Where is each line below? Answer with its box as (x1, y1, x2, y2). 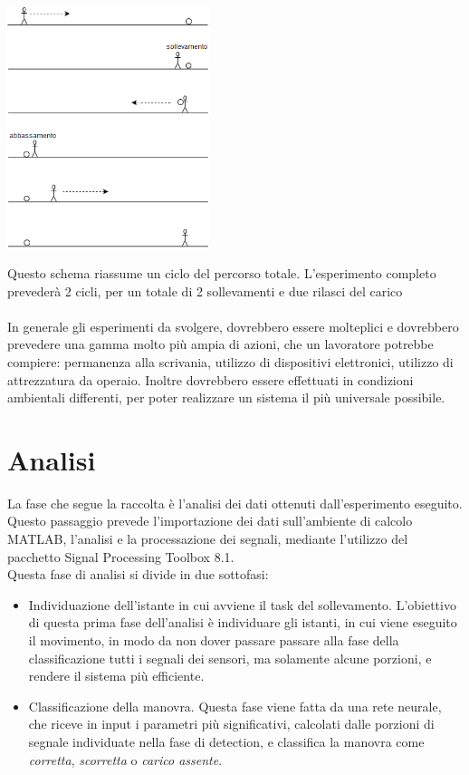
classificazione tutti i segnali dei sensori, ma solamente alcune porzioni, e (28, 648, 432, 667)
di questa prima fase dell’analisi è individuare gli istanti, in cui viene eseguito (28, 613, 457, 632)
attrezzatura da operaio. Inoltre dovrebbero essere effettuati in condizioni (7, 370, 414, 389)
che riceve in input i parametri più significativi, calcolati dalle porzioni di (28, 714, 435, 733)
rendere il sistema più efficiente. (28, 666, 205, 685)
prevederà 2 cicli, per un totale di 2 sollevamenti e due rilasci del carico (7, 281, 403, 300)
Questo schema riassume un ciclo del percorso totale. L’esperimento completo (7, 263, 436, 282)
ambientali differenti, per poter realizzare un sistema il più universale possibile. (7, 388, 445, 407)
